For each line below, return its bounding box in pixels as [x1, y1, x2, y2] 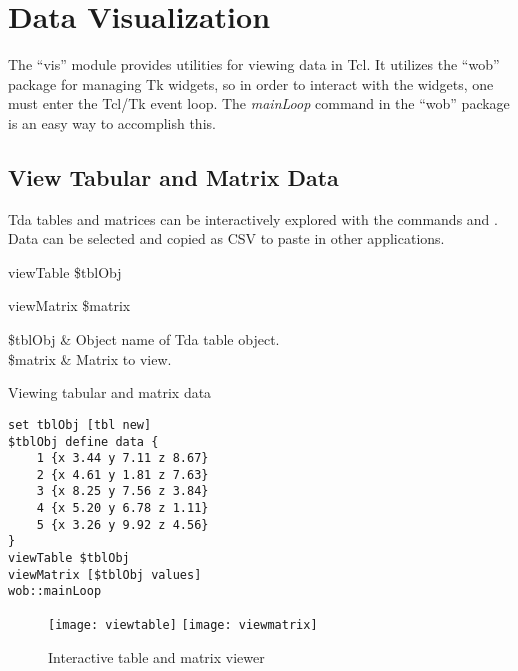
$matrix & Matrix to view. [8, 348, 172, 369]
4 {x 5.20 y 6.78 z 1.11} [36, 501, 209, 516]
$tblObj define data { [8, 434, 159, 449]
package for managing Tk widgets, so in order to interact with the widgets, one [8, 73, 494, 94]
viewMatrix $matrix [8, 295, 131, 316]
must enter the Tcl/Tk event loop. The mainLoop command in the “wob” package [8, 93, 510, 114]
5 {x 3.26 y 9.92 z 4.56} [36, 517, 209, 532]
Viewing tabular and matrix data [8, 382, 212, 403]
